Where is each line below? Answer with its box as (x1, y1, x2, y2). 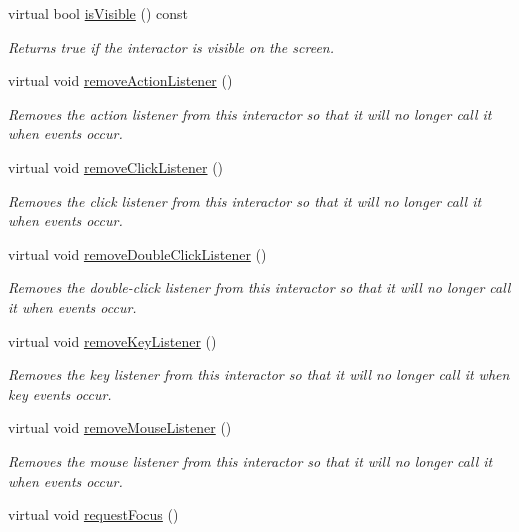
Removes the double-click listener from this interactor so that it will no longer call (8, 277, 511, 298)
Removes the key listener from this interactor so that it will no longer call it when (8, 364, 510, 385)
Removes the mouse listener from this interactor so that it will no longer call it (8, 450, 493, 471)
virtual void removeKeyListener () (8, 330, 217, 351)
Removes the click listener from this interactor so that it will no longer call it (8, 190, 482, 211)
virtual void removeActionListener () (8, 70, 233, 91)
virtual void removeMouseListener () (8, 417, 232, 438)
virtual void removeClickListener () (8, 156, 224, 177)
